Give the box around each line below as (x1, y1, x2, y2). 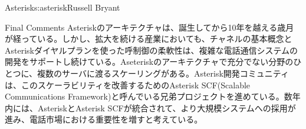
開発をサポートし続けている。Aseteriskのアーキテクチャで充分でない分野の (5, 55, 294, 68)
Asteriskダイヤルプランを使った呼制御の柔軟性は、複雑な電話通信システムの (5, 44, 298, 56)
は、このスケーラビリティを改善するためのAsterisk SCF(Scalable (5, 78, 251, 91)
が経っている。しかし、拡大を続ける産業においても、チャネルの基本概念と (5, 32, 292, 45)
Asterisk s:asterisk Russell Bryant (5, 1, 120, 13)
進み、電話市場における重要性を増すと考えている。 (5, 113, 203, 125)
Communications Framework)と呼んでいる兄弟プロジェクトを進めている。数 (5, 90, 292, 102)
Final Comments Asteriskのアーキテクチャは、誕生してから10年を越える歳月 (5, 21, 294, 33)
